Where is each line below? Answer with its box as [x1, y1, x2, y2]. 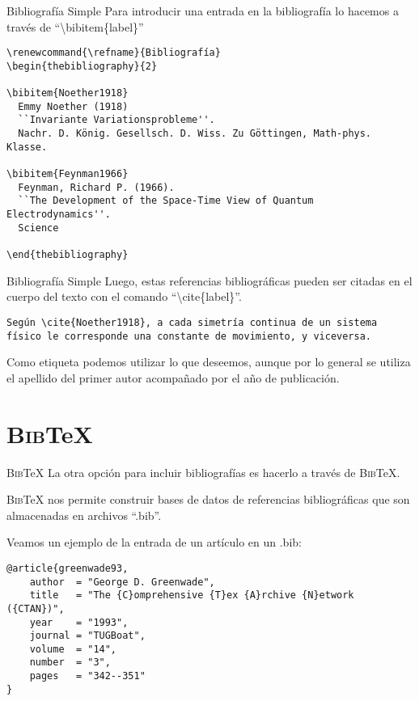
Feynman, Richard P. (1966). [18, 181, 175, 193]
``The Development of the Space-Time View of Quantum [18, 195, 314, 207]
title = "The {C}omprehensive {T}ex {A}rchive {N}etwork [29, 589, 354, 602]
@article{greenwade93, [6, 562, 129, 574]
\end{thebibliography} [6, 249, 129, 261]
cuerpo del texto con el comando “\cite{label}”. [6, 288, 242, 305]
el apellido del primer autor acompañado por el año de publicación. [6, 369, 340, 386]
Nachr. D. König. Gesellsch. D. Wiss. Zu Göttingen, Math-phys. [18, 128, 372, 140]
